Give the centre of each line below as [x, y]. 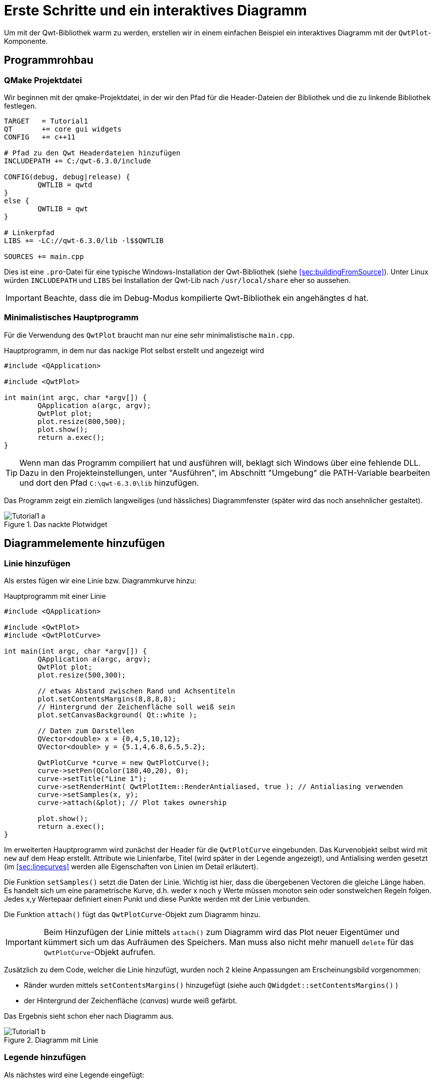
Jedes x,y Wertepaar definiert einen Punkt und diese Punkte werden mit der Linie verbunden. [157, 899]
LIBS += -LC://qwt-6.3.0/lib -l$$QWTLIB [84, 240]
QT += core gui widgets [63, 129]
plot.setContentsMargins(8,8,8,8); [107, 699]
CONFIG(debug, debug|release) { [67, 177]
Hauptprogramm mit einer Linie [55, 596]
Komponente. [26, 41]
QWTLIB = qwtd [65, 185]
